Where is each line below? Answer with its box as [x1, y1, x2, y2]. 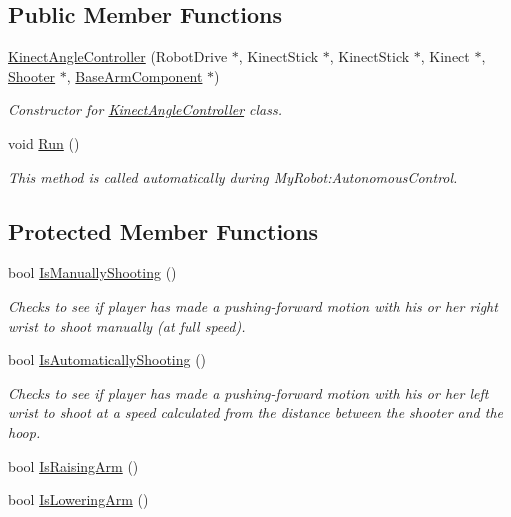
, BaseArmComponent [66, 65, 203, 86]
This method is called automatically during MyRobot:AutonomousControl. [8, 166, 458, 187]
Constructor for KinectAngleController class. [8, 99, 283, 120]
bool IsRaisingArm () [8, 455, 139, 476]
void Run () [8, 132, 80, 153]
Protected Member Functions [8, 215, 319, 246]
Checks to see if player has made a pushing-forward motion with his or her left [8, 382, 489, 403]
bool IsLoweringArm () [8, 489, 149, 510]
